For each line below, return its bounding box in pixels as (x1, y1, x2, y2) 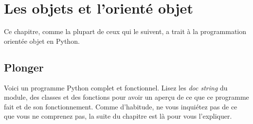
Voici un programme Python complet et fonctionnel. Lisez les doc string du (4, 82, 228, 92)
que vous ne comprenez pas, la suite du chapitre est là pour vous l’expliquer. (4, 111, 232, 121)
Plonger (4, 59, 44, 74)
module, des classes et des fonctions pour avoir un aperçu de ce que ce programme (4, 92, 249, 102)
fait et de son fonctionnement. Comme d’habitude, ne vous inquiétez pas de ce (4, 101, 237, 111)
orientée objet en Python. (4, 35, 80, 46)
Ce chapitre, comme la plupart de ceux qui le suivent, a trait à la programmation (4, 26, 247, 36)
